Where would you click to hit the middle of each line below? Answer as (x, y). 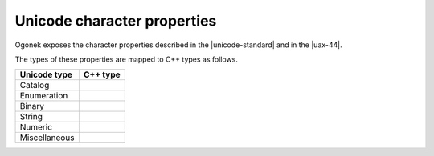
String (31, 117)
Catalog (35, 86)
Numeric (36, 127)
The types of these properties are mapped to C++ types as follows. (127, 59)
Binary (32, 106)
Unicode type (46, 74)
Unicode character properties (116, 21)
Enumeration (44, 96)
